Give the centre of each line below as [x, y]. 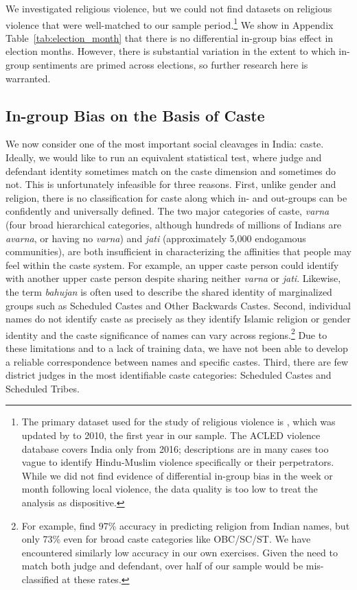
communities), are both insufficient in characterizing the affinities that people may [178, 251]
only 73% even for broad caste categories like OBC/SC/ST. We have [166, 539]
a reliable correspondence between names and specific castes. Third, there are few [177, 361]
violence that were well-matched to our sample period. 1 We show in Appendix [170, 23]
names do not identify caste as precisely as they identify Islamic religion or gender [178, 319]
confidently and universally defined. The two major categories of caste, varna [168, 211]
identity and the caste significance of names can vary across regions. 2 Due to [166, 333]
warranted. [28, 78]
